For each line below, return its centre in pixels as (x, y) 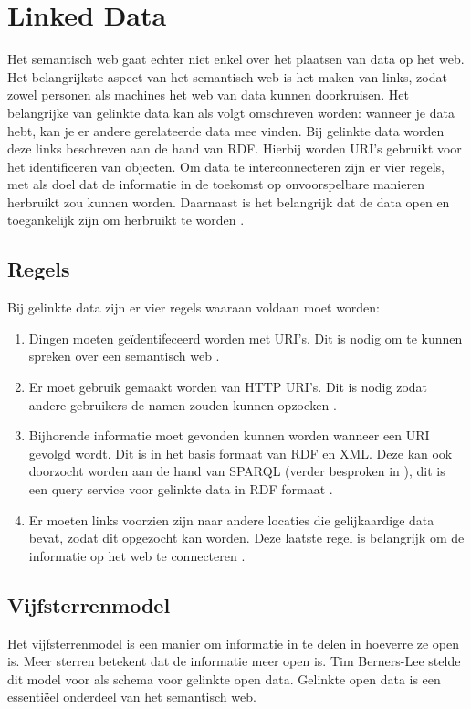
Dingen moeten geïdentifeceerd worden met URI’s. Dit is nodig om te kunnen (246, 338)
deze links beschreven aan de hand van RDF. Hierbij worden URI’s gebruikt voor (235, 148)
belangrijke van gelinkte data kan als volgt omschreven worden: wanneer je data (231, 112)
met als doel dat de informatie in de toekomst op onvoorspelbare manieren (216, 184)
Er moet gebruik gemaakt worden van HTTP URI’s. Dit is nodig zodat (228, 387)
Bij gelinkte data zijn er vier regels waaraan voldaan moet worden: (194, 307)
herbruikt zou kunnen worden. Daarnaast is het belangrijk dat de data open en (229, 201)
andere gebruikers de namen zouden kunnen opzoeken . (183, 404)
